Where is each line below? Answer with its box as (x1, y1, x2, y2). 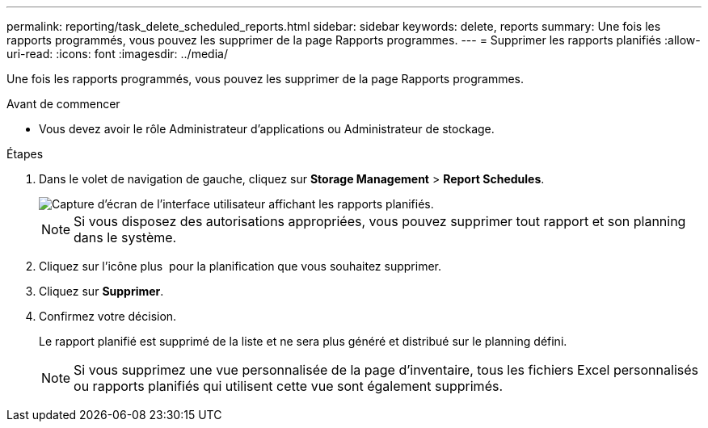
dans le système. (74, 229, 177, 245)
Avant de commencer (6, 97, 120, 111)
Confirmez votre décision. (39, 309, 177, 323)
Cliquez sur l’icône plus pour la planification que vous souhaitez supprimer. (39, 259, 442, 273)
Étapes (6, 147, 44, 161)
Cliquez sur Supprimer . (39, 284, 164, 298)
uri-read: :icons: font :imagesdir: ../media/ (6, 47, 228, 61)
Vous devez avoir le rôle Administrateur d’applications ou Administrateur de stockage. (39, 122, 495, 136)
